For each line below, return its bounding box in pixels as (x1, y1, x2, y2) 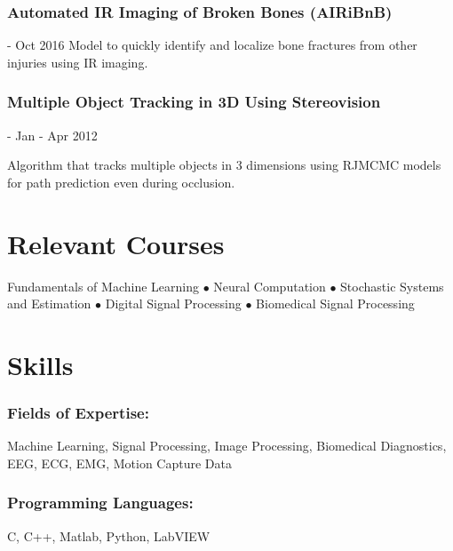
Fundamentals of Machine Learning (7, 276, 199, 295)
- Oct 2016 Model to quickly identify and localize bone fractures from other (7, 36, 417, 54)
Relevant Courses (7, 225, 225, 261)
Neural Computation (213, 276, 326, 295)
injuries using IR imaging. (7, 52, 148, 71)
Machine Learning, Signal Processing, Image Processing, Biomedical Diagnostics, (7, 436, 447, 455)
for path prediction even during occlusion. (7, 172, 235, 191)
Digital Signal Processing (105, 294, 242, 313)
